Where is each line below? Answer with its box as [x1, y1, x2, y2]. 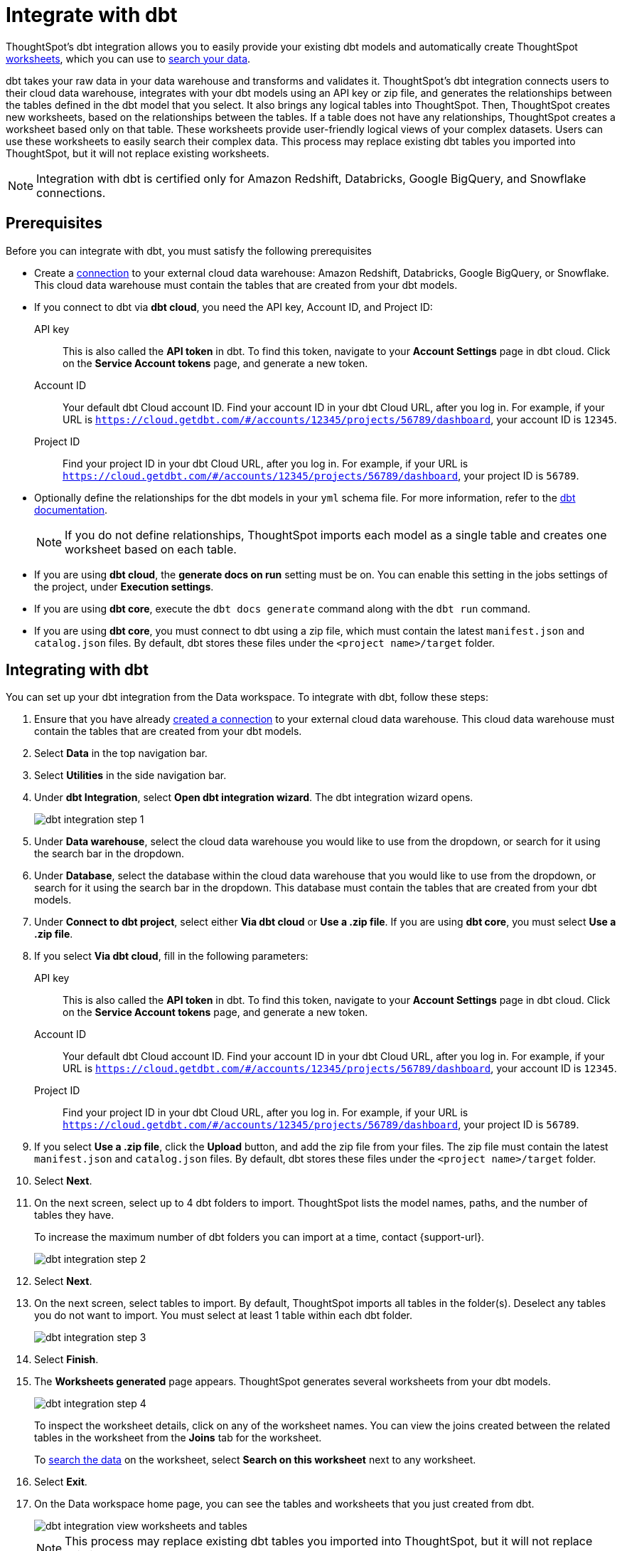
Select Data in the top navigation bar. [34, 747, 208, 760]
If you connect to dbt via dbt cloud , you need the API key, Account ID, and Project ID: [34, 300, 433, 313]
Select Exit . [34, 1476, 87, 1488]
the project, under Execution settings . [34, 580, 214, 593]
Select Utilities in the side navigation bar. [34, 769, 227, 782]
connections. [36, 185, 106, 200]
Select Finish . [34, 1353, 99, 1366]
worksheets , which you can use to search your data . [6, 52, 251, 65]
